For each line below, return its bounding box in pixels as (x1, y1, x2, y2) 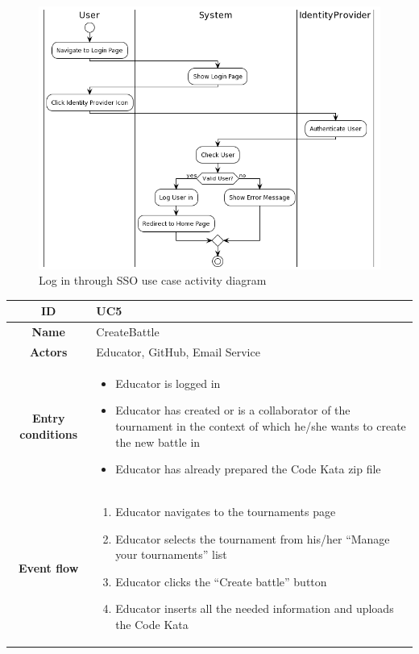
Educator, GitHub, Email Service (96, 344, 260, 360)
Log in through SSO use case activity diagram (39, 272, 267, 289)
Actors (30, 344, 68, 360)
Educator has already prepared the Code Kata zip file (115, 460, 381, 477)
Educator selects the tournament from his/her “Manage (115, 530, 390, 547)
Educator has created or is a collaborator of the (115, 402, 351, 419)
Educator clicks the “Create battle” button (115, 573, 327, 589)
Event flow (19, 560, 79, 577)
